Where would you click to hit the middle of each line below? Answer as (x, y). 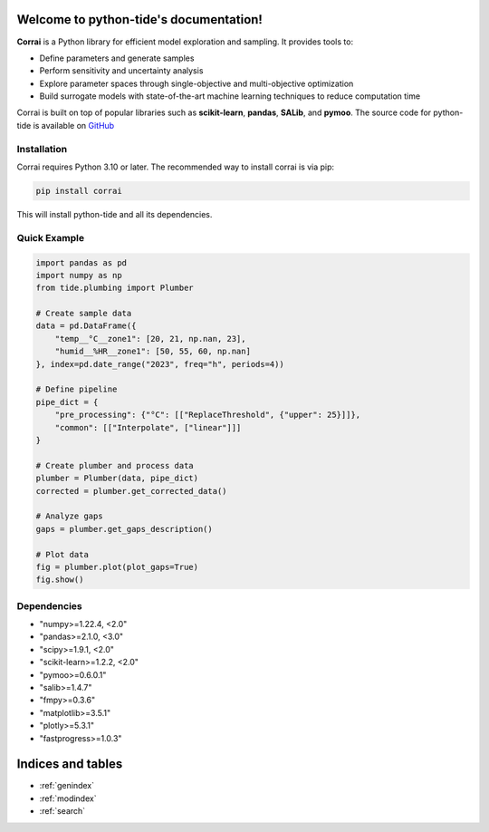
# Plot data (62, 554)
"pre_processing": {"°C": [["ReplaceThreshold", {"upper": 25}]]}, (208, 415)
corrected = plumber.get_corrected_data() (131, 491)
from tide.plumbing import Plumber (115, 288)
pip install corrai (79, 191)
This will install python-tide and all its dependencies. (115, 214)
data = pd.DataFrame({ (86, 326)
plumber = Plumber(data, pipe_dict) (117, 479)
